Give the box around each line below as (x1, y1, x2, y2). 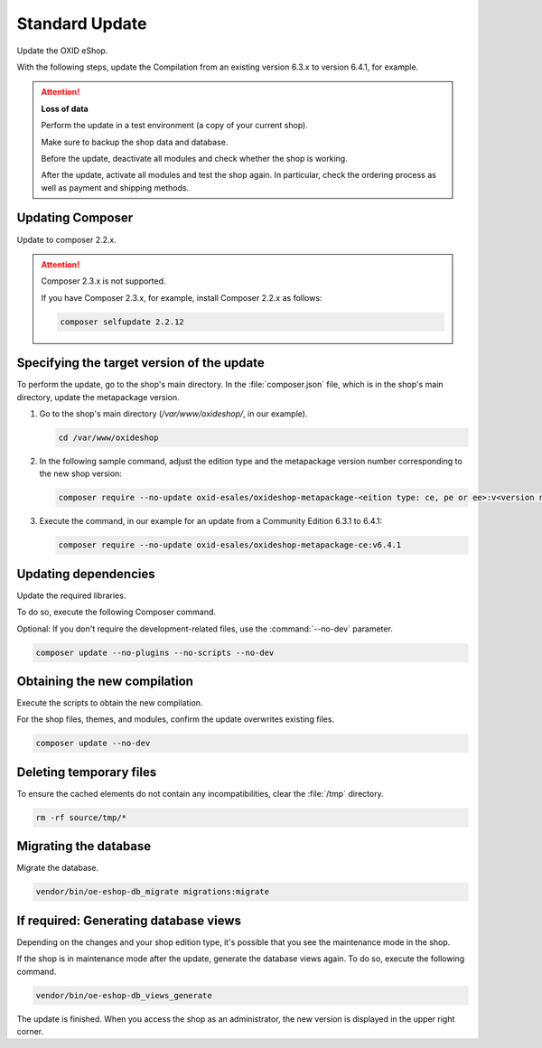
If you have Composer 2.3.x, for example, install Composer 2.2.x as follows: (41, 292, 322, 303)
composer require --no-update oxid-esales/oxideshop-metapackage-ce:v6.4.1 (58, 540, 402, 550)
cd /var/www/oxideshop (58, 433, 159, 443)
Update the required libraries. (16, 590, 126, 601)
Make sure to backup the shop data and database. (41, 136, 229, 147)
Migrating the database (16, 838, 152, 854)
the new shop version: (39, 468, 122, 479)
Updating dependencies (16, 566, 155, 582)
